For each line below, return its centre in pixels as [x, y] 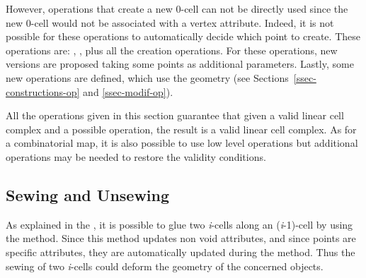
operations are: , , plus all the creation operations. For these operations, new [172, 50]
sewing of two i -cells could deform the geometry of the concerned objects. [165, 266]
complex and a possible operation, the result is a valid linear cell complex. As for [181, 129]
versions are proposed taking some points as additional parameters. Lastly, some [180, 64]
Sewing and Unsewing [88, 194]
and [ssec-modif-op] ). [128, 91]
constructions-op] [43, 91]
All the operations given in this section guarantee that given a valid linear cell [175, 115]
